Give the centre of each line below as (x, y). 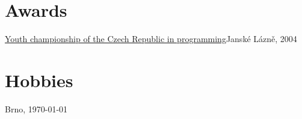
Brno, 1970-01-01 (36, 108)
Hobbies (39, 80)
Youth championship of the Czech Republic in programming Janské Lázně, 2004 (151, 39)
